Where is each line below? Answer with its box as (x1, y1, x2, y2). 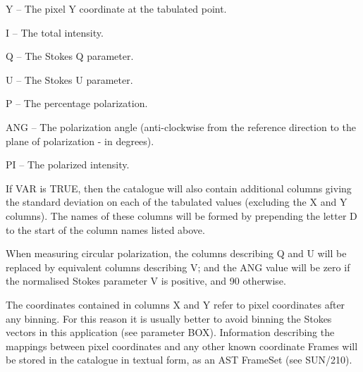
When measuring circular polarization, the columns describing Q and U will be (6, 246, 347, 261)
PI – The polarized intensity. (6, 157, 130, 172)
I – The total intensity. (6, 25, 104, 39)
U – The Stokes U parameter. (6, 72, 133, 87)
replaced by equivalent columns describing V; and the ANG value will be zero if (6, 259, 350, 274)
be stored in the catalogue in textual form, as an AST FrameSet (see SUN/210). (6, 352, 352, 367)
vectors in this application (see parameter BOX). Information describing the (6, 325, 335, 340)
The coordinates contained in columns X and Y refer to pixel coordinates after (6, 297, 345, 311)
